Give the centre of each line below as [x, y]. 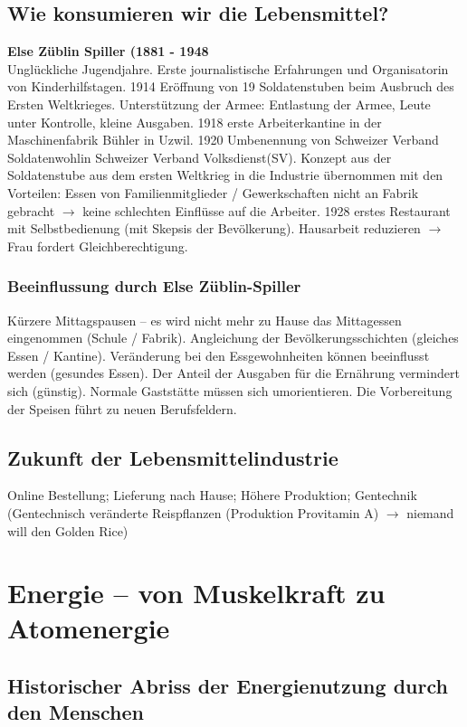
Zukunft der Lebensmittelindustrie [173, 457]
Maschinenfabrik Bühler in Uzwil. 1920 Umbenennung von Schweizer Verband [223, 140]
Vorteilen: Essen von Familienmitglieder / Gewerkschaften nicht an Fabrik [213, 192]
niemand [430, 512]
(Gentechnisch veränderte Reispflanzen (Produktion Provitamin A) [193, 512]
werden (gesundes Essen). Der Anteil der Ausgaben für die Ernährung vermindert [233, 373]
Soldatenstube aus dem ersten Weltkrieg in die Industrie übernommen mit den [225, 175]
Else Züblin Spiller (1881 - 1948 [108, 51]
